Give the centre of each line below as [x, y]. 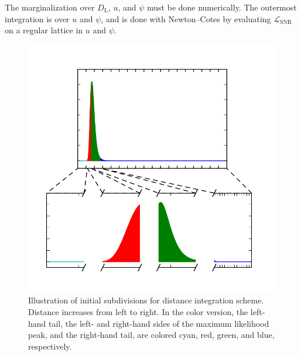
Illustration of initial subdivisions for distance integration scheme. [146, 300]
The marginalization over [50, 7]
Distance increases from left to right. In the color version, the [138, 311]
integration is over [37, 18]
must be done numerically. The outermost [222, 7]
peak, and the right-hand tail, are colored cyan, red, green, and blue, [151, 335]
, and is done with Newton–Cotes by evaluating [186, 18]
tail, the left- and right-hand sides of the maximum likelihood [159, 323]
